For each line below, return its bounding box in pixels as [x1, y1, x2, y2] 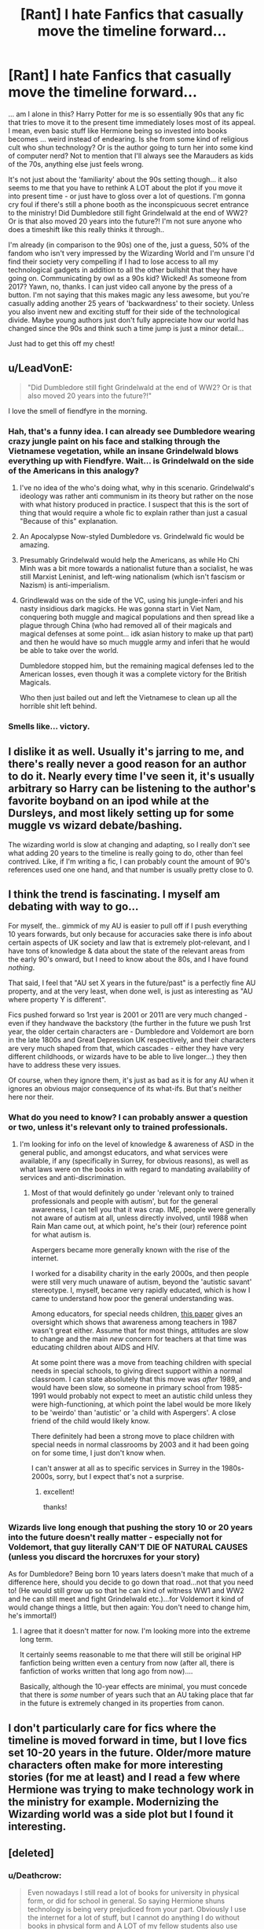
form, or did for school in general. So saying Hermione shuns [27, 1896, 225, 1905]
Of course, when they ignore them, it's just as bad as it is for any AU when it [8, 1075, 255, 1085]
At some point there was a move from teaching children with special [31, 1357, 251, 1367]
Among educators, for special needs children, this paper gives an [31, 1308, 244, 1319]
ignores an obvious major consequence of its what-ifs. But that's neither [8, 1083, 242, 1093]
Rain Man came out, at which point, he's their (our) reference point [31, 1221, 247, 1230]
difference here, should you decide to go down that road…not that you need [8, 1577, 254, 1587]
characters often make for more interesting [8, 1758, 224, 1772]
